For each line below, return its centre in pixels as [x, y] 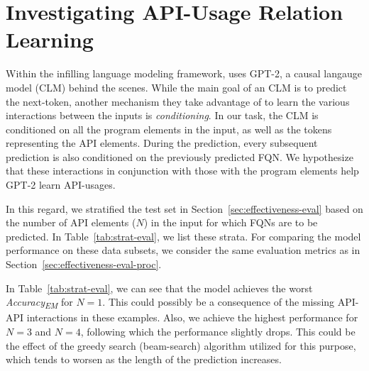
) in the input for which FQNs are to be [231, 222]
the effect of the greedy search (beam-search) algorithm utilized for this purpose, [181, 345]
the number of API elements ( [71, 222]
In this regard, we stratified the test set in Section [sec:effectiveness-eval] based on [184, 208]
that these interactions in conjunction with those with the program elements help [182, 171]
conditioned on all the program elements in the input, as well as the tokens [169, 129]
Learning [50, 39]
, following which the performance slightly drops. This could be [218, 331]
